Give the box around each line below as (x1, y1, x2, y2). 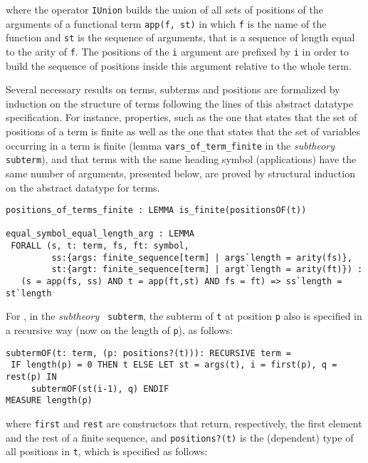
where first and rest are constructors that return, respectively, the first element (6, 415, 362, 430)
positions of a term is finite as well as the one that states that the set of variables (6, 124, 361, 138)
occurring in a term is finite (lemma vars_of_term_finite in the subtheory (6, 137, 335, 152)
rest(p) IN (6, 371, 57, 382)
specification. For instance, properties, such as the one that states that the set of (6, 110, 357, 125)
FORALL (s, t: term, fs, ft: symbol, (11, 241, 189, 251)
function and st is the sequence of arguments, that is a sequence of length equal (6, 30, 355, 45)
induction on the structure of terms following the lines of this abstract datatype (6, 95, 353, 110)
